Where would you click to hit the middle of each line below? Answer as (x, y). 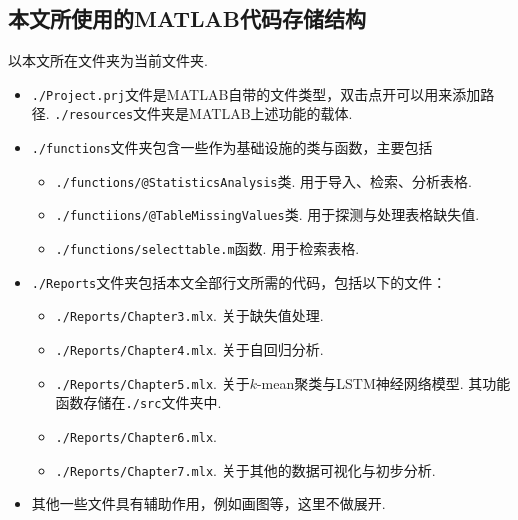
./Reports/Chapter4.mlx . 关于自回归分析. (189, 349)
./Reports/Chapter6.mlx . (136, 436)
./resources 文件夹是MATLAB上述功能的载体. (203, 113)
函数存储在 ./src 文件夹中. (138, 402)
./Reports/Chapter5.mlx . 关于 (152, 382)
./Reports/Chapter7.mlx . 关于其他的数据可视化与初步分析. (245, 469)
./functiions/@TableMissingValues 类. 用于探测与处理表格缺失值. (267, 214)
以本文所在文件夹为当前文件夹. (108, 60)
